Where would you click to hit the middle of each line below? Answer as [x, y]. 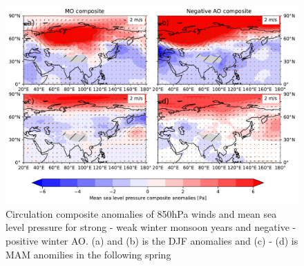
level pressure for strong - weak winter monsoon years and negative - [151, 227]
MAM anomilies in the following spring [88, 254]
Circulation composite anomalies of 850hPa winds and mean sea [141, 213]
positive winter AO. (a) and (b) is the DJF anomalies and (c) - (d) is [152, 240]
